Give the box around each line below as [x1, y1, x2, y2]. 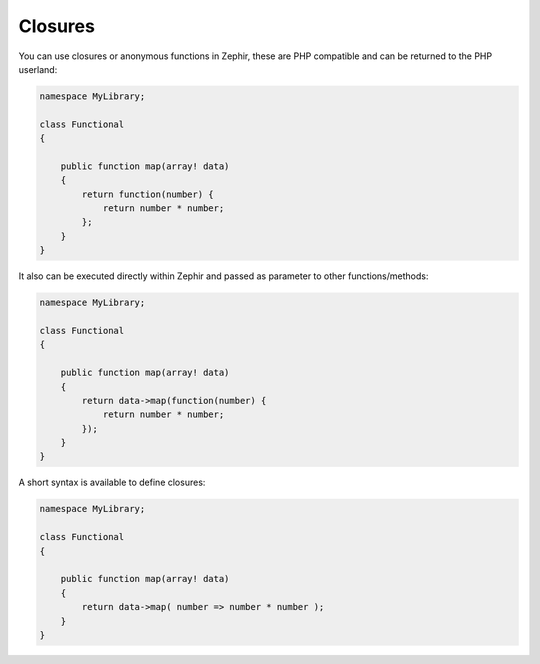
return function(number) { [81, 188, 214, 200]
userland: [18, 63, 58, 75]
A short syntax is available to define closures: [18, 476, 206, 489]
